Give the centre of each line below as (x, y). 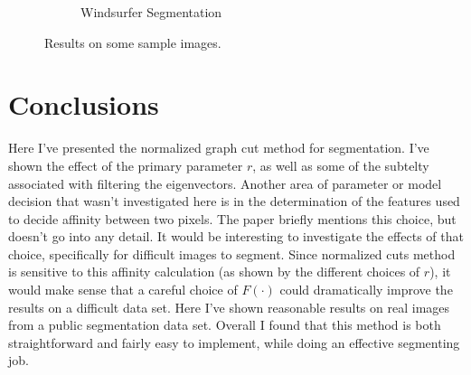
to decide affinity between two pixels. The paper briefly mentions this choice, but (232, 218)
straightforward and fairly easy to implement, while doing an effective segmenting (234, 342)
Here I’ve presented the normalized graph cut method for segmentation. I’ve (219, 148)
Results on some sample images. (133, 42)
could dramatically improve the (366, 290)
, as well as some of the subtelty (341, 165)
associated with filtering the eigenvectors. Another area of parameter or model (225, 183)
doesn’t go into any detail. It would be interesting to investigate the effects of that (236, 236)
